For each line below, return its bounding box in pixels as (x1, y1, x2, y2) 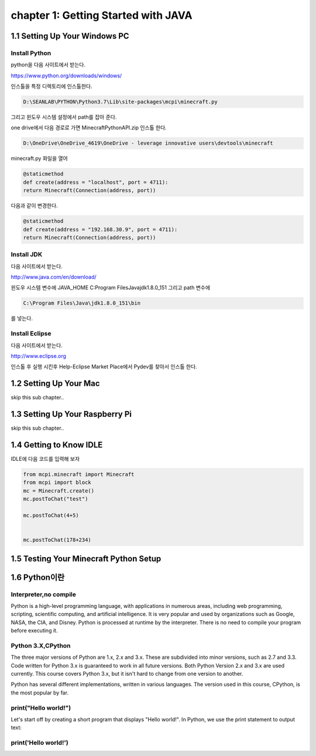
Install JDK (11, 251, 43, 259)
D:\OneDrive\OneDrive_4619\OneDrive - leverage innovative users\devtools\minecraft (23, 140, 273, 146)
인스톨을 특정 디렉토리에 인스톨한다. (11, 83, 92, 90)
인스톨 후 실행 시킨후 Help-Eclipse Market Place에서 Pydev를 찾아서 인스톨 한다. (11, 363, 197, 370)
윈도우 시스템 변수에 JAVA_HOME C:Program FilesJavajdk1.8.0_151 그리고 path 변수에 (11, 284, 211, 291)
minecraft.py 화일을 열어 (11, 155, 68, 162)
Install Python (11, 49, 51, 57)
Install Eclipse (11, 330, 51, 338)
